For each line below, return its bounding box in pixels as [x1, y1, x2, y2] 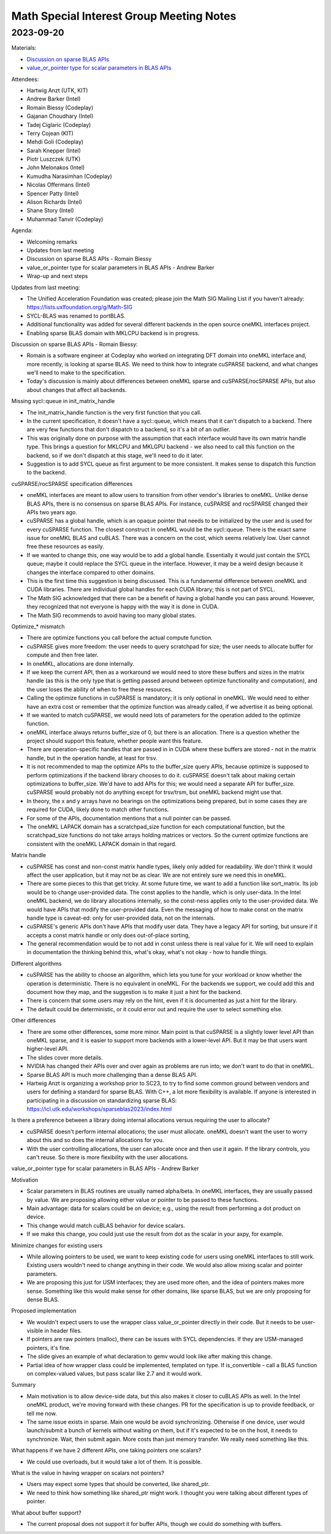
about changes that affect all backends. [26, 386, 127, 393]
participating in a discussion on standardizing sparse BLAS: [26, 1097, 177, 1104]
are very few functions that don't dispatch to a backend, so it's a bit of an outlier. [26, 426, 230, 433]
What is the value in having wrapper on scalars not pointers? [11, 1469, 165, 1476]
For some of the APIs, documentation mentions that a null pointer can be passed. [26, 814, 232, 822]
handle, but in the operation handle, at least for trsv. [26, 754, 158, 761]
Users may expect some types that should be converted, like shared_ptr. [26, 1481, 210, 1488]
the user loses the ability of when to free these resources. [26, 685, 173, 693]
